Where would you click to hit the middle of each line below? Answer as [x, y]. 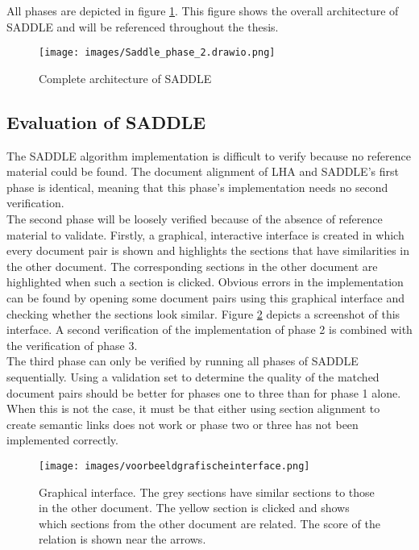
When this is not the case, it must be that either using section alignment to [193, 408]
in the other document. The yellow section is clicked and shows [194, 508]
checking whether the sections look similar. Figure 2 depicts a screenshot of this [203, 313]
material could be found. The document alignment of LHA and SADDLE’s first [203, 171]
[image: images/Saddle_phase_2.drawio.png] [157, 53]
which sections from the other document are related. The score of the [209, 523]
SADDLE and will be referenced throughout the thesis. [143, 26]
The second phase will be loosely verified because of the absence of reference [195, 219]
